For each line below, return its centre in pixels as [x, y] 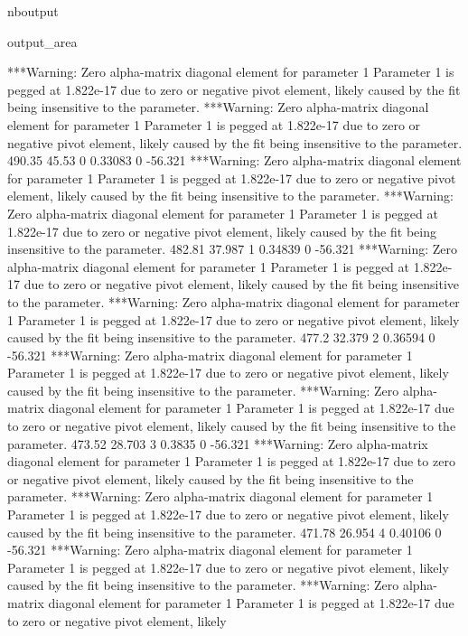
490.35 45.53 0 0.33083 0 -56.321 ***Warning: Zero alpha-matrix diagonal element [234, 160]
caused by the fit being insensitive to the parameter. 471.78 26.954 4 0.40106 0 [225, 532]
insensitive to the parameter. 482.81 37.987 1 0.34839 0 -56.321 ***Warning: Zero [233, 249]
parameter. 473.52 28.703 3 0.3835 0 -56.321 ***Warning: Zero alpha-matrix [218, 443]
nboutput [33, 11]
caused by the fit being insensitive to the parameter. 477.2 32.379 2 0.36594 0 [221, 337]
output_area [42, 41]
